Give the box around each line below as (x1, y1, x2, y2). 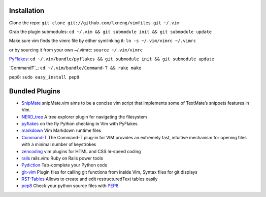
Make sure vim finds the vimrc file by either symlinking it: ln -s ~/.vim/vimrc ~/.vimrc (9, 38, 197, 44)
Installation (9, 6, 44, 15)
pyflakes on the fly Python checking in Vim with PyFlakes (21, 120, 138, 126)
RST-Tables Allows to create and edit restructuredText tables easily (21, 176, 158, 182)
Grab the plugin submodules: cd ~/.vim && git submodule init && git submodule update (9, 29, 212, 35)
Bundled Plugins (9, 87, 61, 95)
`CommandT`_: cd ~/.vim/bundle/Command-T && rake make (9, 65, 142, 71)
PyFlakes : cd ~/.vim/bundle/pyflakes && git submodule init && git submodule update (9, 56, 214, 62)
